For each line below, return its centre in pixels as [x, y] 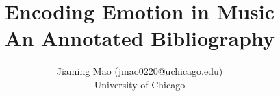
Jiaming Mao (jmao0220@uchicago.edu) [140, 71]
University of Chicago [140, 84]
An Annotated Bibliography [140, 38]
